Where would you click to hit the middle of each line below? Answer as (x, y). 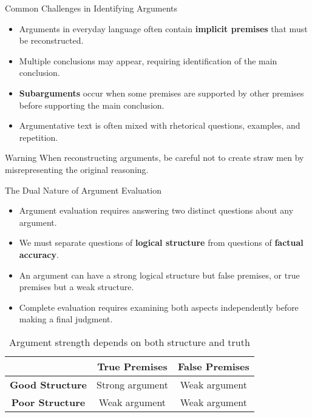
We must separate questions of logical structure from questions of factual (161, 242)
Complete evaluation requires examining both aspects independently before (159, 307)
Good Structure (48, 384)
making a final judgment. (66, 319)
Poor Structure (48, 402)
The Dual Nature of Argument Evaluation (83, 190)
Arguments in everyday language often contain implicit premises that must (163, 28)
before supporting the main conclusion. (92, 105)
